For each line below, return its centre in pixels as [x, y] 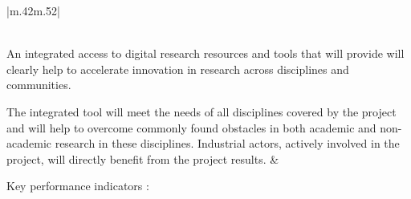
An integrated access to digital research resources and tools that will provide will [205, 53]
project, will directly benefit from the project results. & [143, 158]
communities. [39, 85]
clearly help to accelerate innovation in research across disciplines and [178, 69]
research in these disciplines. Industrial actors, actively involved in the [227, 143]
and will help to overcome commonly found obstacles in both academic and [191, 127]
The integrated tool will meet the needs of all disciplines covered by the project [201, 111]
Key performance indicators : [78, 186]
